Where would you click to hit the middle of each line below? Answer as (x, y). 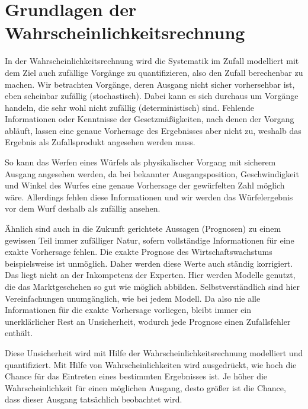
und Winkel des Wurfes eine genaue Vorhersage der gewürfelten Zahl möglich (145, 185)
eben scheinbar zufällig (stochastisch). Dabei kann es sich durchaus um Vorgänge (152, 96)
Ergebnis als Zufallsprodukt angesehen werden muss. (100, 142)
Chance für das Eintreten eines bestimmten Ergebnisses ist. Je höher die (136, 376)
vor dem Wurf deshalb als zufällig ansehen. (83, 208)
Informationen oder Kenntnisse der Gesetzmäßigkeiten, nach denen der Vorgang (150, 119)
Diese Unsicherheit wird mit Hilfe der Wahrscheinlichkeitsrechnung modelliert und (154, 352)
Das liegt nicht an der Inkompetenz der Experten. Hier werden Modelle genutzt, (150, 275)
